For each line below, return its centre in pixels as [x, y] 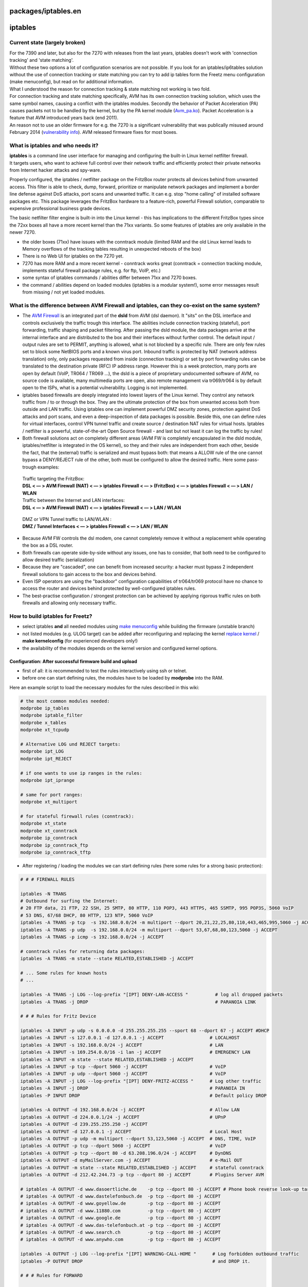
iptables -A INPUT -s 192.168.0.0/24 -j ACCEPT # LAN [122, 1045]
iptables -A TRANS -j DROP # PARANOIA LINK [138, 1002]
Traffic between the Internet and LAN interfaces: [74, 500]
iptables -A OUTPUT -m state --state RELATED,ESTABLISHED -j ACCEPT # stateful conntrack [142, 1168]
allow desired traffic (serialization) [58, 560]
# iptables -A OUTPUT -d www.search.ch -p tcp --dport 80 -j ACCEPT [120, 1232]
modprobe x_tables [43, 723]
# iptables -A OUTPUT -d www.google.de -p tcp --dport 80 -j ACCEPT [120, 1218]
